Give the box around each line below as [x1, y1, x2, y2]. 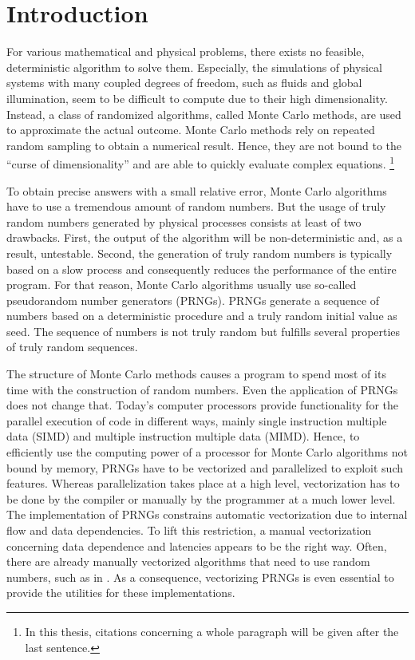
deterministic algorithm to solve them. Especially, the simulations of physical [6, 58, 382, 75]
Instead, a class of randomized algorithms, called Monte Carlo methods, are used [6, 105, 401, 122]
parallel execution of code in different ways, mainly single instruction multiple [6, 412, 387, 429]
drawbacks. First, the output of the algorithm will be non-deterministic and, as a [6, 229, 403, 246]
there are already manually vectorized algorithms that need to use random [6, 553, 370, 570]
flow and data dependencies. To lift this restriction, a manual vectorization [6, 522, 372, 538]
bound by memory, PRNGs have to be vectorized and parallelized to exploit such [6, 459, 403, 476]
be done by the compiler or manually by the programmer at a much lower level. [6, 490, 396, 507]
